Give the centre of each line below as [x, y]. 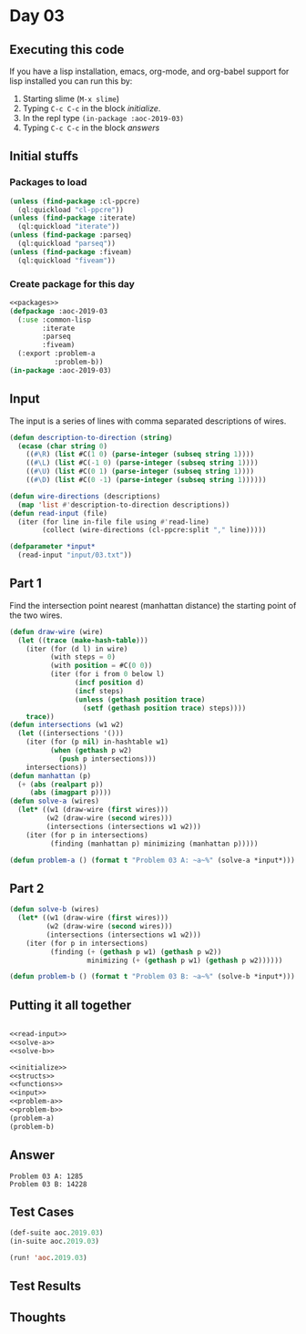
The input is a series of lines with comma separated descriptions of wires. [148, 421]
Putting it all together [71, 1005]
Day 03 [37, 16]
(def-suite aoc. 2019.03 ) [56, 1233]
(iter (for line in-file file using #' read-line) [113, 522]
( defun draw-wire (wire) [56, 631]
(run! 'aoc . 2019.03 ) [49, 1258]
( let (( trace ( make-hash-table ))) [83, 640]
